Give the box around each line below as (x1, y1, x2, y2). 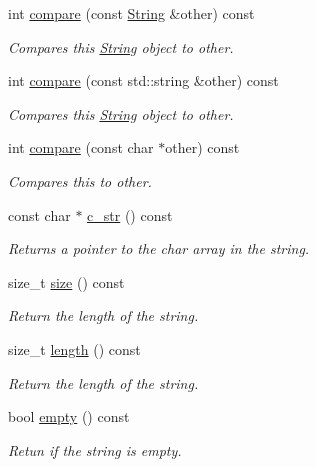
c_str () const (87, 204, 173, 225)
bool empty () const (8, 406, 130, 427)
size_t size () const (8, 271, 125, 292)
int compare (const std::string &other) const (8, 70, 279, 91)
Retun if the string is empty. (8, 439, 182, 460)
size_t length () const (8, 338, 141, 359)
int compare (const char (8, 137, 154, 158)
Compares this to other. (8, 170, 152, 191)
